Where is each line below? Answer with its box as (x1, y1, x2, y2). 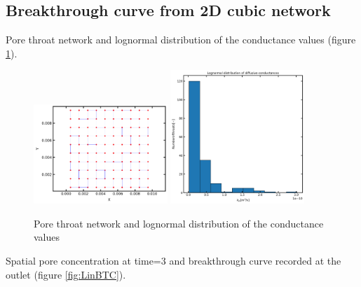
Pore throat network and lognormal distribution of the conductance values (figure (6, 32, 356, 47)
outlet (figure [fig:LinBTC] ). (6, 267, 126, 281)
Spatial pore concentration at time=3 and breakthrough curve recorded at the (6, 253, 341, 267)
